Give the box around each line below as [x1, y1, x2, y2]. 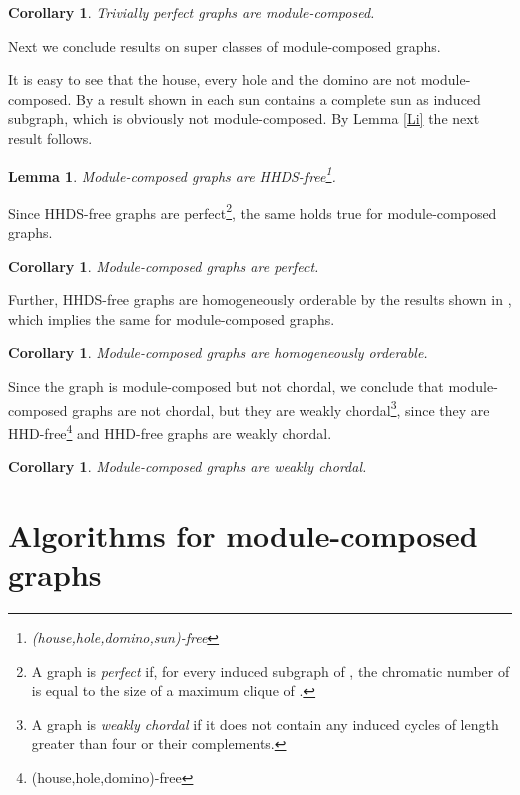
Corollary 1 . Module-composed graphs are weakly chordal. [8, 456, 367, 477]
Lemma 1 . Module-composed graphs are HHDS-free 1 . [8, 162, 336, 186]
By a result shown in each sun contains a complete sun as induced [76, 88, 481, 109]
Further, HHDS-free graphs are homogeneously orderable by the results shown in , [8, 289, 512, 310]
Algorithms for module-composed [8, 514, 478, 555]
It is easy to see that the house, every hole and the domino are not [8, 69, 417, 90]
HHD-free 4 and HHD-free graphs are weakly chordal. [8, 419, 332, 443]
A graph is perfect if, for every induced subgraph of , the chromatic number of [31, 660, 510, 681]
